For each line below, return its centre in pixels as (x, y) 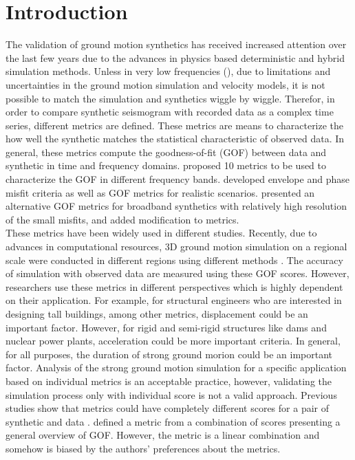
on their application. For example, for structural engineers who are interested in (174, 300)
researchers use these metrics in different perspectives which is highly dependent (174, 286)
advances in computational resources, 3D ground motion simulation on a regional (176, 247)
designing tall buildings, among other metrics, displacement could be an (157, 314)
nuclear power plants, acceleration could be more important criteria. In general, (173, 341)
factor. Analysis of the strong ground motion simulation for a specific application (176, 368)
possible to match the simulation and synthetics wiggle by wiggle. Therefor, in (170, 98)
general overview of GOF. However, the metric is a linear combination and (163, 435)
